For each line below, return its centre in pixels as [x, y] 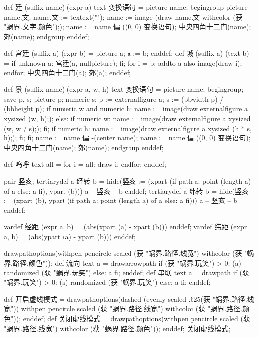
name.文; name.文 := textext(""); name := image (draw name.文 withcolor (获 [123, 17]
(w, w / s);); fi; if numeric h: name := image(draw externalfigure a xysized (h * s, [128, 128]
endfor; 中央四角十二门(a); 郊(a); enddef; [67, 72]
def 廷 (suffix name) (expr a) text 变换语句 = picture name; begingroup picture [126, 7]
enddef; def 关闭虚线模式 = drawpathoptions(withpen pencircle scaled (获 [136, 318]
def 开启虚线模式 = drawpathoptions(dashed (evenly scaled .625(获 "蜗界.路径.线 [129, 299]
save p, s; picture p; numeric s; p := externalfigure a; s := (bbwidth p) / [114, 99]
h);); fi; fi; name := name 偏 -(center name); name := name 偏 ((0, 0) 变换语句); [127, 138]
